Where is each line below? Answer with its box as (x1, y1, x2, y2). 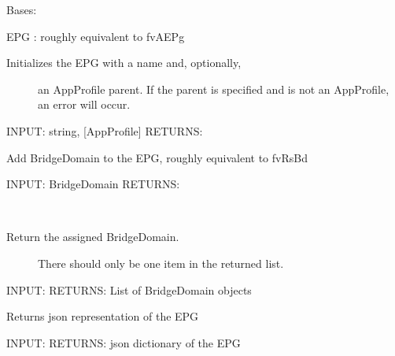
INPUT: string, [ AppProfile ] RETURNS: (6, 122, 203, 139)
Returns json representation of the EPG (6, 308, 199, 324)
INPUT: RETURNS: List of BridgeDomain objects (6, 281, 252, 298)
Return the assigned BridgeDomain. (6, 228, 179, 245)
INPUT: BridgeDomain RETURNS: (6, 176, 180, 192)
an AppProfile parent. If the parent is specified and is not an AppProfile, (38, 80, 389, 97)
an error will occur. (38, 96, 131, 113)
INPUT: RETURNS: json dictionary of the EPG (6, 334, 241, 350)
